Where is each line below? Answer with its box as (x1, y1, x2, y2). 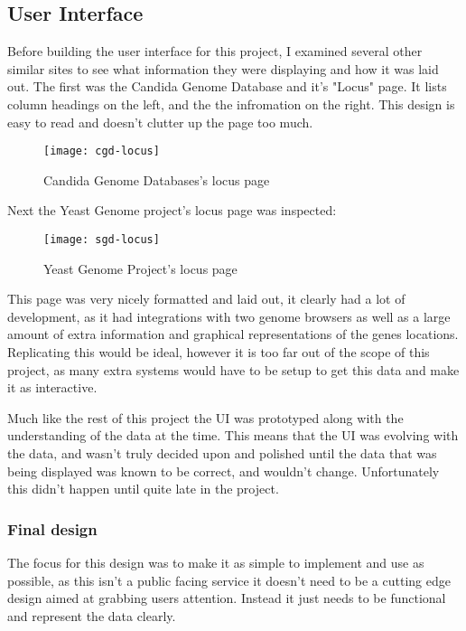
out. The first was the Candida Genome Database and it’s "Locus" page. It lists (7, 77, 447, 96)
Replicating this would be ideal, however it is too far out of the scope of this (7, 343, 430, 362)
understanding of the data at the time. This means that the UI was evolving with (7, 426, 459, 445)
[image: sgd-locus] (43, 233, 160, 247)
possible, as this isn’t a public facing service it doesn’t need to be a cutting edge (7, 570, 451, 589)
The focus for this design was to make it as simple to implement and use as (7, 553, 424, 572)
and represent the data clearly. (7, 606, 176, 625)
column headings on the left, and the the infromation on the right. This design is (7, 94, 455, 113)
